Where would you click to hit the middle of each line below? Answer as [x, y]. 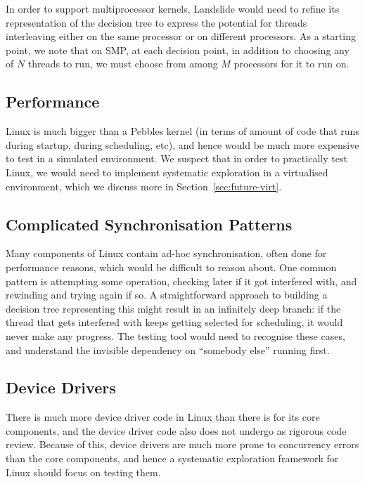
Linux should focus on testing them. [83, 472]
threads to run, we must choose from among [123, 64]
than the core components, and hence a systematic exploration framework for [172, 458]
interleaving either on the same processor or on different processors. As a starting [181, 36]
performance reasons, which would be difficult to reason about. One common [171, 267]
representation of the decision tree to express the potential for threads [156, 22]
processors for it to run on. [292, 64]
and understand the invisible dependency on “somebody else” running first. [168, 349]
